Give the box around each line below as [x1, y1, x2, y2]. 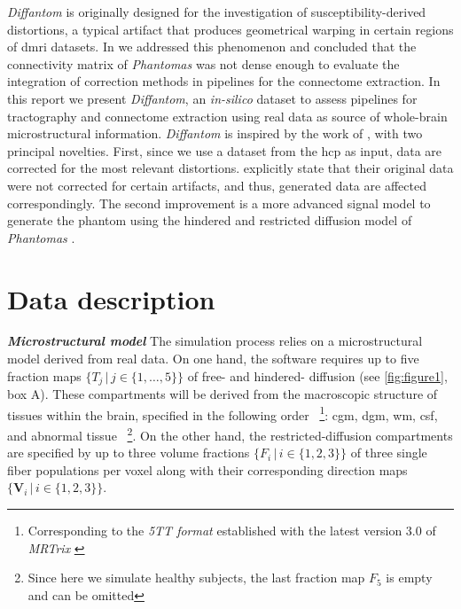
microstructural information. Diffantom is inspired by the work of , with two [7, 124, 423, 143]
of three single [350, 443, 427, 462]
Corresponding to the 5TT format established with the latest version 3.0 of [27, 520, 436, 539]
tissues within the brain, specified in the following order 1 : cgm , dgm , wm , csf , [7, 402, 438, 424]
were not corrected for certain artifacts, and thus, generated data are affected [7, 176, 426, 194]
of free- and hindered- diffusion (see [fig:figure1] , [187, 366, 448, 385]
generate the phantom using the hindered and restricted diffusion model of [7, 211, 412, 230]
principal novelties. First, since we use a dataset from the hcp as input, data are [7, 141, 442, 160]
